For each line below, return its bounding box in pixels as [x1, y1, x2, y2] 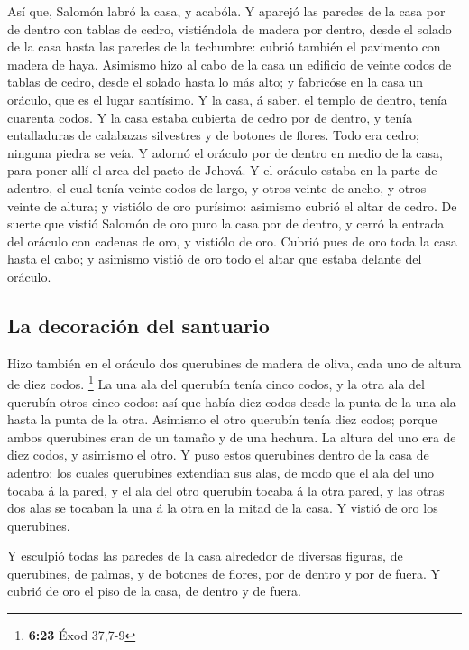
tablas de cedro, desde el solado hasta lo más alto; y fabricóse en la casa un [7, 72, 424, 91]
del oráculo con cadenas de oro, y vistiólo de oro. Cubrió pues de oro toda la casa [7, 231, 457, 250]
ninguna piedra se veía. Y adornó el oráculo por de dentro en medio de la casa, [7, 143, 443, 162]
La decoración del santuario [7, 311, 270, 339]
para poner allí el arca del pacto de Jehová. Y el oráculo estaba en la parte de [7, 161, 437, 180]
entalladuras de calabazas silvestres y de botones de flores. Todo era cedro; [7, 125, 419, 144]
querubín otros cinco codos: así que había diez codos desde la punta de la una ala [7, 392, 456, 411]
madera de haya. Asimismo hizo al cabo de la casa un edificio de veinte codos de [7, 54, 452, 73]
